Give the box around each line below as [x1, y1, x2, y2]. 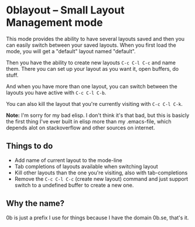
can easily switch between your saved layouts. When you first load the [6, 42, 177, 49]
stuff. [6, 71, 19, 78]
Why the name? [6, 198, 65, 208]
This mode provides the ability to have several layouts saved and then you [6, 35, 185, 42]
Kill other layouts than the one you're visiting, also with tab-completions [14, 169, 188, 176]
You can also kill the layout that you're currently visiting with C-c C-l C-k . [6, 100, 183, 107]
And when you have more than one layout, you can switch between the [6, 82, 177, 90]
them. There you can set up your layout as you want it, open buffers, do [6, 65, 179, 72]
